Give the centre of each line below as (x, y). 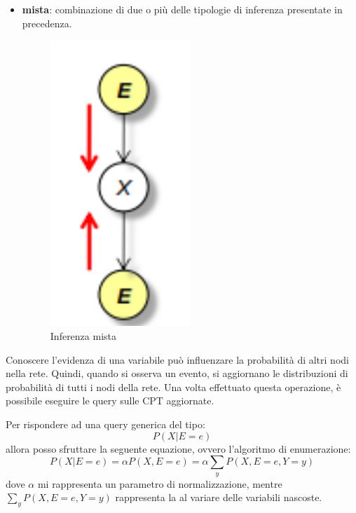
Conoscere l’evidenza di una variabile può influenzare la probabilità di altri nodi (177, 359)
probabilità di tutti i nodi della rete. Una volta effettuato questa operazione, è (173, 387)
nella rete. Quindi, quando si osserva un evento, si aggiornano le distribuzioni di (177, 373)
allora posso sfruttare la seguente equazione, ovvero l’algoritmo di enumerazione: (178, 448)
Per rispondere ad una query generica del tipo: (105, 424)
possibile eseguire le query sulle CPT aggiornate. (110, 401)
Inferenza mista (83, 335)
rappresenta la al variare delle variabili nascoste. (219, 497)
